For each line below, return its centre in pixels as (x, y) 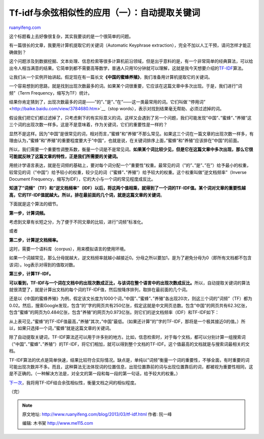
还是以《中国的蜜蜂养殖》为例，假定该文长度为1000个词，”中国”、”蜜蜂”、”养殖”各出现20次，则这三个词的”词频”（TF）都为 (131, 298)
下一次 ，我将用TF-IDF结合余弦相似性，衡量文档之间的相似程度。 (74, 383)
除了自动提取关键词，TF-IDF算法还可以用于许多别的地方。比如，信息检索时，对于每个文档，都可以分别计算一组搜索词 (127, 337)
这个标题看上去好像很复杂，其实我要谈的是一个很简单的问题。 (71, 36)
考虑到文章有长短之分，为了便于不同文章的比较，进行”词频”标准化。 (77, 222)
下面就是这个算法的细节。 (35, 204)
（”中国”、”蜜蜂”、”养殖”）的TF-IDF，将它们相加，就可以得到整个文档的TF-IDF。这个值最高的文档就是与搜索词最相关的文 (129, 344)
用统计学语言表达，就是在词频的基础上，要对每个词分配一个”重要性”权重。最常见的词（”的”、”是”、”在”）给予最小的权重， (130, 165)
